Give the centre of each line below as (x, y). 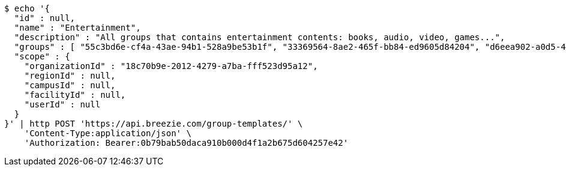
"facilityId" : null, (75, 95)
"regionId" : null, (70, 76)
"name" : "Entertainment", (77, 28)
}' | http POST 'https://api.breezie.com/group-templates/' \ (154, 124)
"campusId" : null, (70, 85)
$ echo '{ (27, 8)
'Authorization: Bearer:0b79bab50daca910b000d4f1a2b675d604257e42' (186, 143)
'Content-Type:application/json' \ (108, 133)
